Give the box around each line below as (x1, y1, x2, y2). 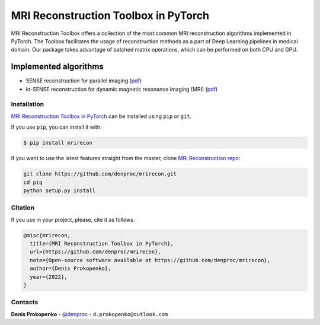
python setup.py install (23, 187, 96, 194)
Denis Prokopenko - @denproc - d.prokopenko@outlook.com (11, 310, 168, 317)
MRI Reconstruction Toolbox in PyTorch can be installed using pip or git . (11, 113, 192, 120)
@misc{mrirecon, (23, 232, 71, 238)
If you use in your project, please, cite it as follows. (11, 216, 135, 223)
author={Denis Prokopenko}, (30, 265, 111, 272)
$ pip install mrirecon (23, 139, 93, 146)
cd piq (23, 179, 43, 186)
